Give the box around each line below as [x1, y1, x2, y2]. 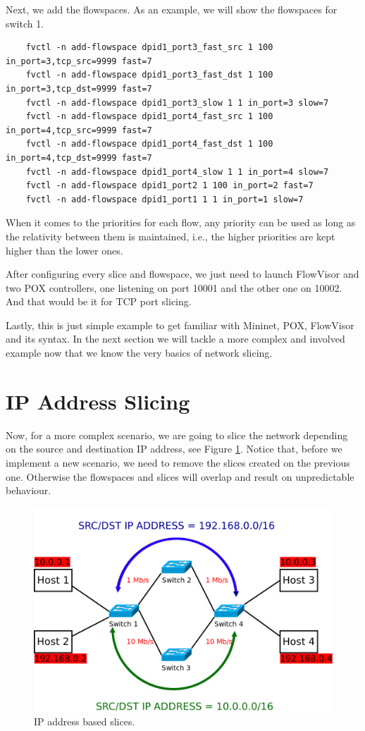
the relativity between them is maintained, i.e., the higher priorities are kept [6, 228, 335, 243]
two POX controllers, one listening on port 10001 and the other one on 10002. [6, 280, 342, 295]
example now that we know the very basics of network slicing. [6, 345, 273, 360]
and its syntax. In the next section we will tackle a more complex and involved [6, 331, 345, 346]
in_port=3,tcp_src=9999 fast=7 [6, 56, 152, 66]
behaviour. [6, 483, 51, 498]
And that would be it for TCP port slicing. [6, 294, 192, 309]
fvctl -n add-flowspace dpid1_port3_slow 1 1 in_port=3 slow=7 [25, 97, 329, 108]
